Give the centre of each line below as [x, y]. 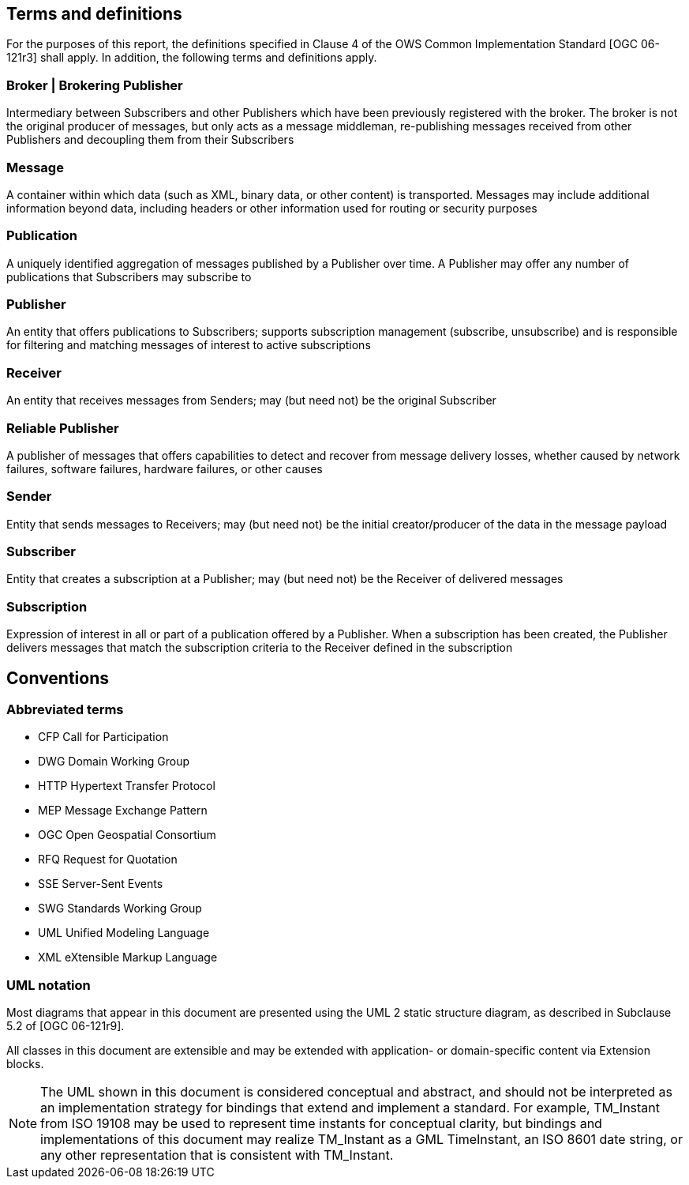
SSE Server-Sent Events [101, 884]
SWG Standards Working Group [120, 908]
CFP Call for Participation [103, 737]
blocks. [25, 1064]
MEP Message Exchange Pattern [123, 811]
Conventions [58, 678]
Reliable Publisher [63, 428]
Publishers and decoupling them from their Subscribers [150, 140]
